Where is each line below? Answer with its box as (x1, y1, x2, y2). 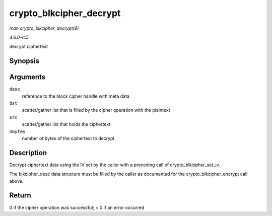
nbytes (9, 128, 26, 134)
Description (9, 149, 47, 157)
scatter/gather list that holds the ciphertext (22, 121, 111, 127)
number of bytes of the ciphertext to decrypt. (22, 135, 116, 141)
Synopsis (9, 57, 40, 65)
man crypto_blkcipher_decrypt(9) (9, 25, 79, 31)
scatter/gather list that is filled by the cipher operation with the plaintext (22, 107, 171, 113)
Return (9, 191, 31, 200)
